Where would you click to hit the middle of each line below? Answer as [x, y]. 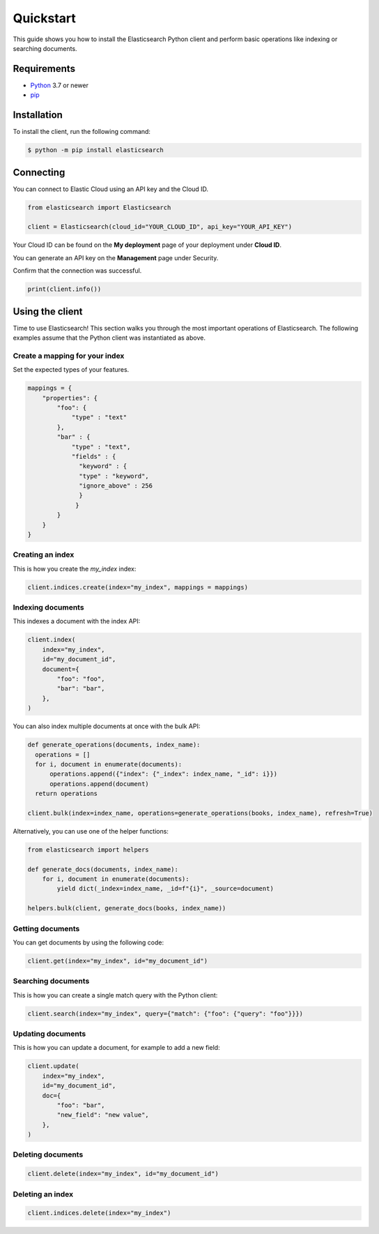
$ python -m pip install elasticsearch [95, 150]
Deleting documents [48, 1154]
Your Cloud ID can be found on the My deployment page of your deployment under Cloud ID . [147, 245]
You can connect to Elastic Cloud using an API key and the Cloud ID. [111, 189]
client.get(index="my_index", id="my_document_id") [118, 961]
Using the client [48, 311]
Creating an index [44, 555]
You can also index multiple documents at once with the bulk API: [107, 726]
